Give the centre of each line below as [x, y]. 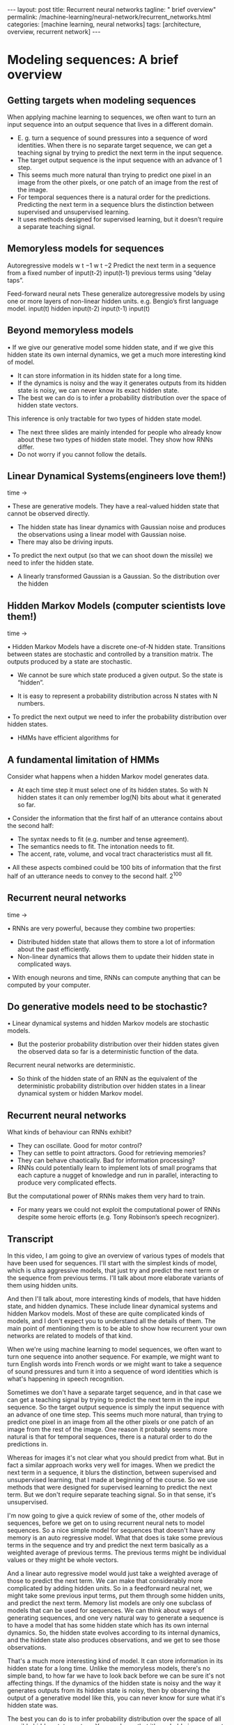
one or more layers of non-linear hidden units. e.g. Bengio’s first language [113, 301]
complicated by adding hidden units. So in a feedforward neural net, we [110, 1588]
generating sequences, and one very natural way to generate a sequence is [116, 1618]
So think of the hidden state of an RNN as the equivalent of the [107, 1079]
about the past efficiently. [54, 949]
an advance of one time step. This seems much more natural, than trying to [115, 1414]
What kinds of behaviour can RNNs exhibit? [70, 1132]
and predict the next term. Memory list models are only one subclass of [110, 1602]
